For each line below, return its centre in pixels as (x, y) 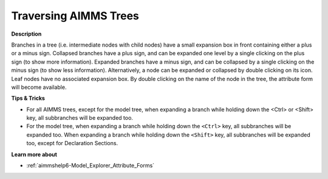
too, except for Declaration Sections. (72, 143)
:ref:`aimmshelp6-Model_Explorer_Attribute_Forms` (91, 166)
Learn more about (34, 154)
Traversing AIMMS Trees (75, 16)
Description (26, 34)
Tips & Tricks (28, 98)
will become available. (39, 87)
